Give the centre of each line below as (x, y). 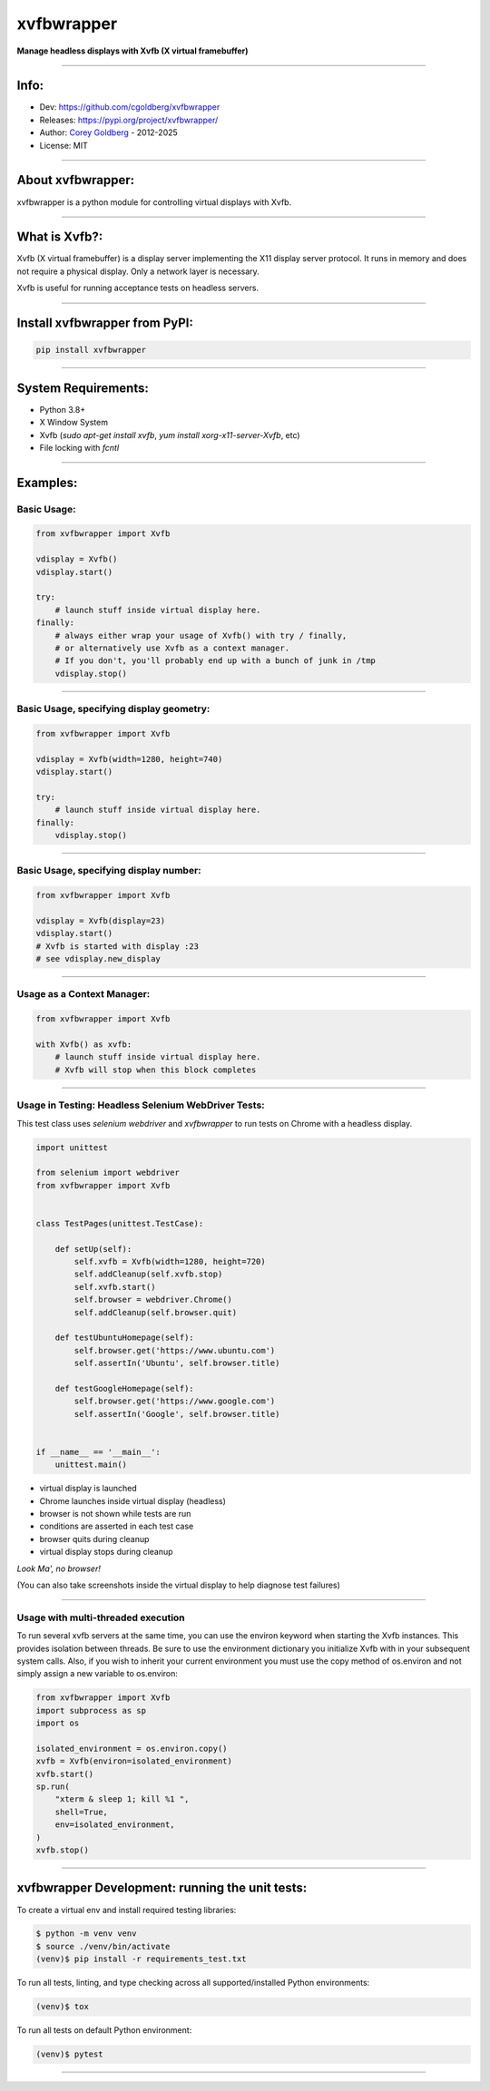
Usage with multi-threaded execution (101, 1617)
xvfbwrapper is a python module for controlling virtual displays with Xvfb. (154, 202)
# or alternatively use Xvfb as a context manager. (172, 648)
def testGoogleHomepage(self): (124, 1388)
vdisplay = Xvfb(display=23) (101, 920)
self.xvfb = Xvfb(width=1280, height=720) (170, 1262)
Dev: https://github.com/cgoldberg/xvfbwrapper (130, 107)
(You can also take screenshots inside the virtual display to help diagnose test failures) (178, 1585)
